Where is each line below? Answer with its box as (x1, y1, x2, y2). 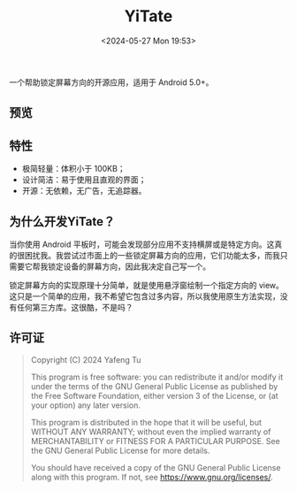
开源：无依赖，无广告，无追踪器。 (21, 186, 147, 196)
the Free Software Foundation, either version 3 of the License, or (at (30, 390, 278, 401)
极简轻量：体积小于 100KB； (21, 164, 126, 174)
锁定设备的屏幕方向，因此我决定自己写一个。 (47, 261, 210, 272)
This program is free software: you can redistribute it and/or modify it (30, 372, 284, 382)
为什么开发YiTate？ (9, 214, 116, 229)
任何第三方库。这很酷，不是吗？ (16, 302, 133, 312)
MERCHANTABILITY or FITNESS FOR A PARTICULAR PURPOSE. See (30, 435, 280, 446)
